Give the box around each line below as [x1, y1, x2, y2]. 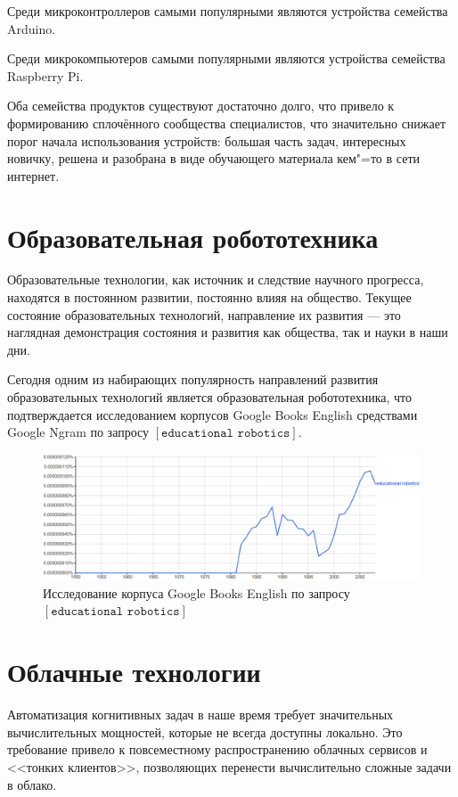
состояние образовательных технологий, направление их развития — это [7, 305, 401, 324]
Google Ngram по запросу [7, 423, 150, 441]
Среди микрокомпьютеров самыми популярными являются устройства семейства [7, 49, 446, 68]
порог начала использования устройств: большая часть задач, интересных [7, 131, 406, 150]
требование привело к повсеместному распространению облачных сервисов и [7, 740, 428, 759]
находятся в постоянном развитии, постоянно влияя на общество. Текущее [7, 288, 412, 307]
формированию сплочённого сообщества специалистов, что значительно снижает [7, 113, 446, 132]
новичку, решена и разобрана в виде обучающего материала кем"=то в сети [7, 149, 420, 168]
